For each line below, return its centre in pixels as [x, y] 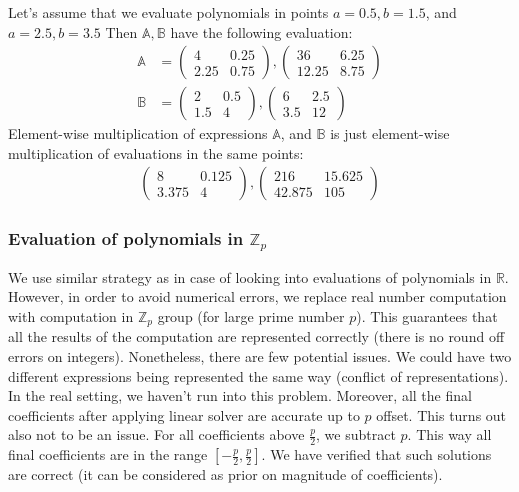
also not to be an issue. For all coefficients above [156, 434]
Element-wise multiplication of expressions [138, 133]
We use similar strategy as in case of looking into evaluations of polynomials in [250, 276]
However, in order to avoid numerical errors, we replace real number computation [257, 296]
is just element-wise [390, 133]
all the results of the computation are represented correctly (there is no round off [256, 336]
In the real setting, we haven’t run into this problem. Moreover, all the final [240, 395]
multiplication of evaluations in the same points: [156, 152]
